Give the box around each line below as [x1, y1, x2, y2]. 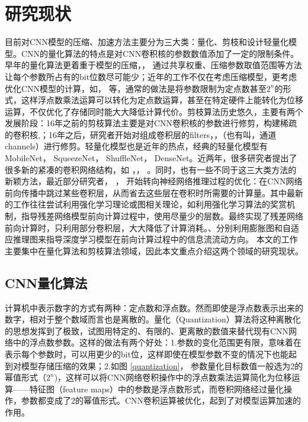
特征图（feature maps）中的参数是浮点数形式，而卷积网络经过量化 [29, 382, 284, 395]
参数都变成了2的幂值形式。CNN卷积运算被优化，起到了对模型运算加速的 [21, 394, 301, 407]
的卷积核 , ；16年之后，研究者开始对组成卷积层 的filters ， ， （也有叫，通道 [5, 128, 277, 140]
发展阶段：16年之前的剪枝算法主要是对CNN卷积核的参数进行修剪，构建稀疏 [5, 117, 297, 129]
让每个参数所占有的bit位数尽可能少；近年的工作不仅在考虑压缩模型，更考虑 [5, 70, 297, 82]
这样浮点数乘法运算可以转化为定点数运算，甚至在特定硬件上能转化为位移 [21, 94, 303, 106]
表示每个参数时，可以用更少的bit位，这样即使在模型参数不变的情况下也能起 [5, 347, 297, 360]
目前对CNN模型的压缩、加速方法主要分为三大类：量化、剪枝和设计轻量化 [5, 36, 289, 48]
